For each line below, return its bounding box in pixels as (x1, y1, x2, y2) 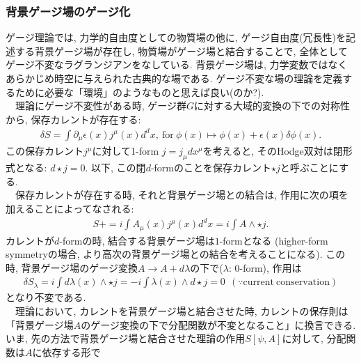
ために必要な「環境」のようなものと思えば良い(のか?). (15, 84, 264, 99)
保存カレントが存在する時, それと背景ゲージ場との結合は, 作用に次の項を (15, 187, 348, 202)
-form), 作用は (239, 260, 302, 275)
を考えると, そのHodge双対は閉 (202, 144, 343, 158)
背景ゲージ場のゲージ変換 (21, 260, 138, 275)
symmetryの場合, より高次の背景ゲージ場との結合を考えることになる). (6, 247, 323, 261)
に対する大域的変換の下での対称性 (194, 98, 351, 113)
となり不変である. (6, 290, 86, 304)
